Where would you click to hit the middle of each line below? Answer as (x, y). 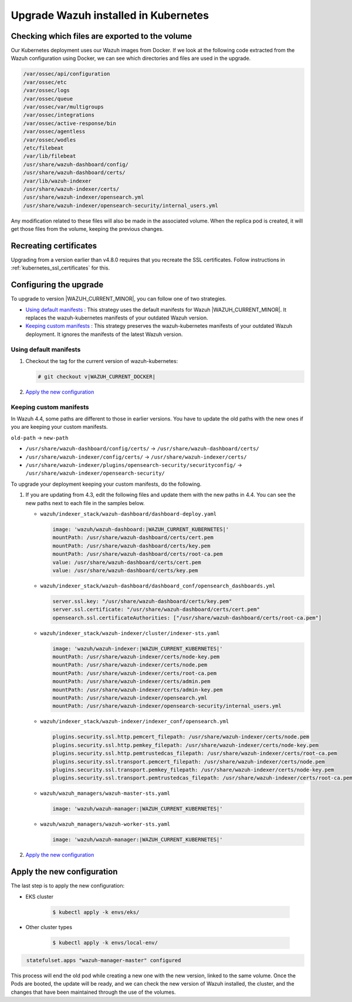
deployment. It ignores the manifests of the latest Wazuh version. (104, 334)
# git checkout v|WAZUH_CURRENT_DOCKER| (97, 376)
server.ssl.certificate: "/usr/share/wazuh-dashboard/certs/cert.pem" (156, 610)
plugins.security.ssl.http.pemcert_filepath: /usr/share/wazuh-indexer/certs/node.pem (181, 737)
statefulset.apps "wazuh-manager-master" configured (104, 961)
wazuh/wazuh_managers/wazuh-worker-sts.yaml (105, 824)
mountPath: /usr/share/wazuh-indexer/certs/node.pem (130, 665)
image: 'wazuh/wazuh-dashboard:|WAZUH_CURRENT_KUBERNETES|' (141, 529)
